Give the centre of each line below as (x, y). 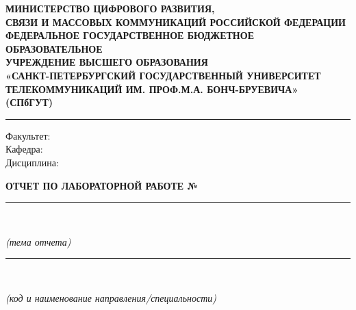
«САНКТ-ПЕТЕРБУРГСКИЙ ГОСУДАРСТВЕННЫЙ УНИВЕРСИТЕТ (163, 75)
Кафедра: (24, 149)
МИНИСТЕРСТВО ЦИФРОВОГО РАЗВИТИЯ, (110, 8)
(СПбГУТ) (29, 102)
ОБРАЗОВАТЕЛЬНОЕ (54, 48)
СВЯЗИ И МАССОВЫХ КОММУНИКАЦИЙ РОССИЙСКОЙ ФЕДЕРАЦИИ (176, 22)
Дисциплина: (32, 162)
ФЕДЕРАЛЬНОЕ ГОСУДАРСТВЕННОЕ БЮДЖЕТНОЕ (130, 35)
